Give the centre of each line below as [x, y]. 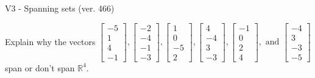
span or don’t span [40, 67]
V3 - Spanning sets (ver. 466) [60, 8]
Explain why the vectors [50, 41]
